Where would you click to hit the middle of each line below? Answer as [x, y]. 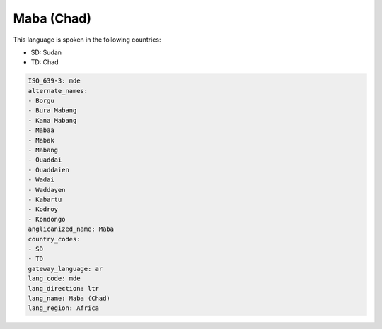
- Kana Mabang [52, 120]
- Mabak [41, 140]
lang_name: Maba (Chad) [69, 298]
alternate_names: [58, 91]
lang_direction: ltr [63, 288]
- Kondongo [47, 219]
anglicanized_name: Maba [71, 229]
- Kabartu [45, 199]
